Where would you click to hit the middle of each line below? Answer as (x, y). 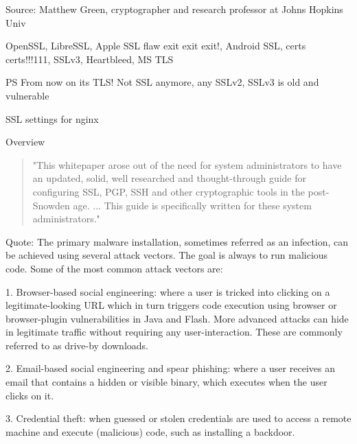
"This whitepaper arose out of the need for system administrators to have (187, 164)
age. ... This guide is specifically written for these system (192, 205)
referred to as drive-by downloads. (77, 345)
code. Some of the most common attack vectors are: (114, 268)
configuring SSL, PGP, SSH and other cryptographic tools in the (169, 191)
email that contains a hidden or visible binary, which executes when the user (166, 382)
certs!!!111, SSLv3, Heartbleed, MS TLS (90, 59)
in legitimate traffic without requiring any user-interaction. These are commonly (174, 332)
